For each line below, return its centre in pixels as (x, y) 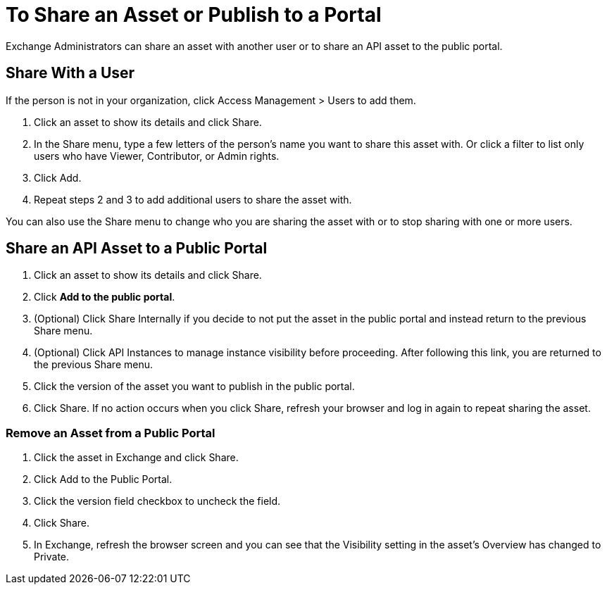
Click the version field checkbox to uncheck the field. (157, 501)
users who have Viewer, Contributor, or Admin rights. (157, 156)
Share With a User (70, 73)
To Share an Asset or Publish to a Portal (194, 15)
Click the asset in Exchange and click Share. (136, 458)
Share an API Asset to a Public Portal (137, 249)
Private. (52, 557)
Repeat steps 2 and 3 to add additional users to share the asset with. (193, 199)
